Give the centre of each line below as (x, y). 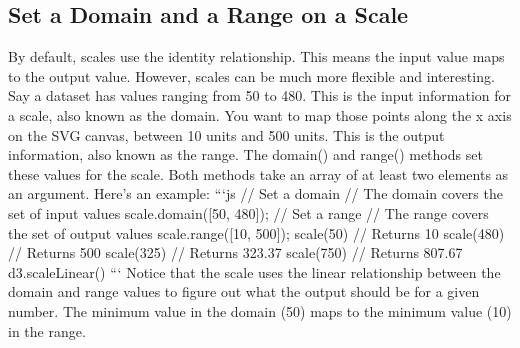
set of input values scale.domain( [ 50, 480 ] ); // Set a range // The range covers (248, 212)
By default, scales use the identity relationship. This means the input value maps (256, 56)
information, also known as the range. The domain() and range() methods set (245, 154)
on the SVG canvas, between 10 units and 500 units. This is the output (226, 134)
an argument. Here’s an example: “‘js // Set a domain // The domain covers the (255, 193)
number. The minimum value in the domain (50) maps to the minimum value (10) (260, 310)
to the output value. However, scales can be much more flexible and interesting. (251, 75)
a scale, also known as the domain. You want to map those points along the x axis (260, 114)
